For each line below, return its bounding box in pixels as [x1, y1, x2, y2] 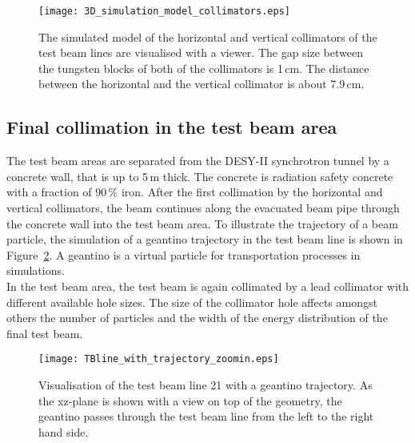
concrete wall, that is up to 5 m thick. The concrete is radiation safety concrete [6, 167, 393, 184]
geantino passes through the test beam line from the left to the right [38, 408, 374, 425]
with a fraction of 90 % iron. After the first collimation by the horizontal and [6, 183, 383, 200]
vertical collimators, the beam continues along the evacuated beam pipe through [6, 199, 400, 216]
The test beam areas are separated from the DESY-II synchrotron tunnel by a [6, 152, 389, 169]
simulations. [6, 262, 65, 279]
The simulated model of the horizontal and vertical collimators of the [38, 28, 377, 45]
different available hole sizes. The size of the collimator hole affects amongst [6, 293, 377, 310]
